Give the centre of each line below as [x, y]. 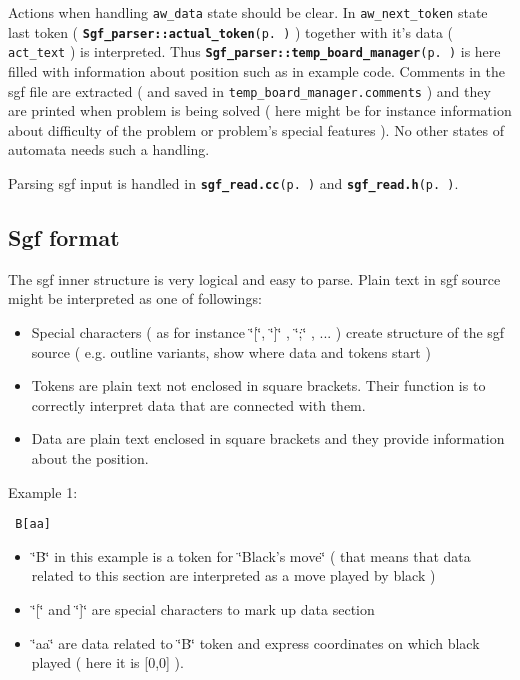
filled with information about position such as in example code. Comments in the [256, 70]
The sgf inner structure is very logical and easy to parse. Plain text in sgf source [254, 278]
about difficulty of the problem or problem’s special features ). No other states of [256, 129]
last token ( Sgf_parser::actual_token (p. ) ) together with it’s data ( [231, 31]
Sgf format [64, 237]
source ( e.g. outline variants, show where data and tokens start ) [231, 351]
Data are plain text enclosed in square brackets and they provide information [268, 438]
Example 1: [43, 491]
